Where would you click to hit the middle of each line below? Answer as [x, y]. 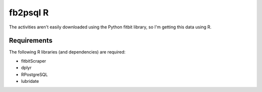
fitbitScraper [33, 61]
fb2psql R [29, 13]
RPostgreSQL [34, 74]
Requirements [31, 41]
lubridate [30, 81]
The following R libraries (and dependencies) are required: [67, 52]
